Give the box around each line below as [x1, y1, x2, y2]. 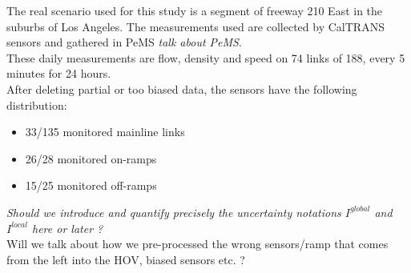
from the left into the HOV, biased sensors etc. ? [6, 251, 245, 267]
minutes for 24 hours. [6, 65, 111, 82]
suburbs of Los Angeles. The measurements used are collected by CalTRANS [6, 18, 385, 34]
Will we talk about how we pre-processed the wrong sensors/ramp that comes [6, 235, 389, 252]
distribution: [6, 96, 67, 113]
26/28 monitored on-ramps [25, 150, 157, 167]
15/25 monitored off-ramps [25, 177, 157, 194]
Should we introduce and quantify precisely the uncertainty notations [6, 203, 341, 220]
